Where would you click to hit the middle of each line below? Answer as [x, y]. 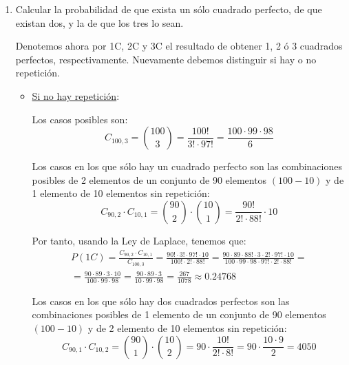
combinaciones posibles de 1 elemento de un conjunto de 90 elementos [179, 314]
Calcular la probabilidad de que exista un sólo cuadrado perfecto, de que [169, 9]
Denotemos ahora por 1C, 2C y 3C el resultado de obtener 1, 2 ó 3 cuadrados [179, 46]
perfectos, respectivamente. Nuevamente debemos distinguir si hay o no [166, 59]
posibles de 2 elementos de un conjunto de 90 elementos [149, 179]
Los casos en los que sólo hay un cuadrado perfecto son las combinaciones [187, 166]
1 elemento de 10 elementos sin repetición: [121, 193]
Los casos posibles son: [80, 119]
